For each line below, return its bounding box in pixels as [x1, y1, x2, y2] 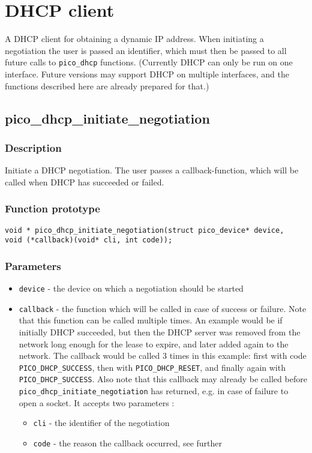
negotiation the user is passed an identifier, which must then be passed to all [5, 44, 287, 56]
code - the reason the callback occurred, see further [33, 437, 223, 449]
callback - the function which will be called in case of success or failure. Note [19, 302, 307, 314]
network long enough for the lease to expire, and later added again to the [19, 337, 289, 350]
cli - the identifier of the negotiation [33, 416, 170, 429]
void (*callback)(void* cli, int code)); [5, 236, 173, 245]
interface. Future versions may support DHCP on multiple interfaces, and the [5, 67, 289, 80]
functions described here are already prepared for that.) [5, 79, 209, 92]
